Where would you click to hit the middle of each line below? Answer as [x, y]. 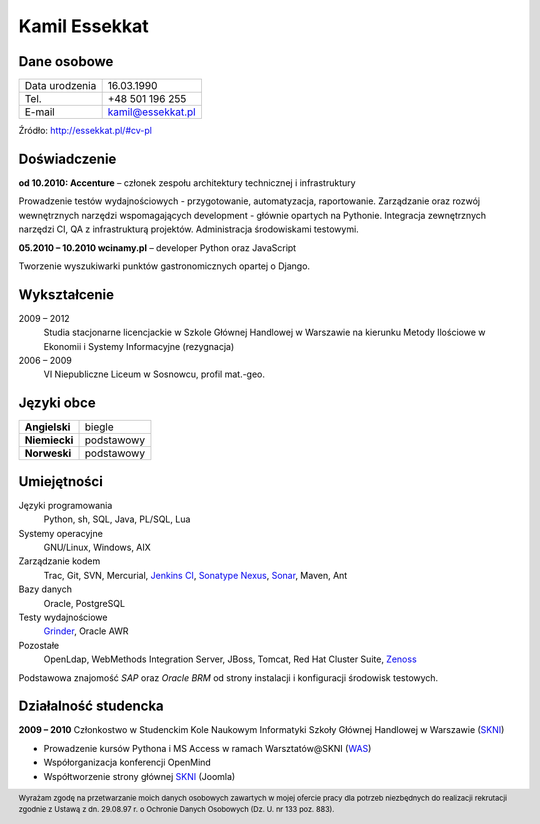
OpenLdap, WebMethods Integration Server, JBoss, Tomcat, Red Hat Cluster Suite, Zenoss [230, 659]
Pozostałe [39, 645]
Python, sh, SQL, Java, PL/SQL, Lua [117, 519]
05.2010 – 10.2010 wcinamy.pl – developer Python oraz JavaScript [157, 247]
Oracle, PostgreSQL [84, 603]
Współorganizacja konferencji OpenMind [127, 762]
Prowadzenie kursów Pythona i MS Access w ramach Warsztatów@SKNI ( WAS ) [207, 748]
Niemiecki [49, 440]
